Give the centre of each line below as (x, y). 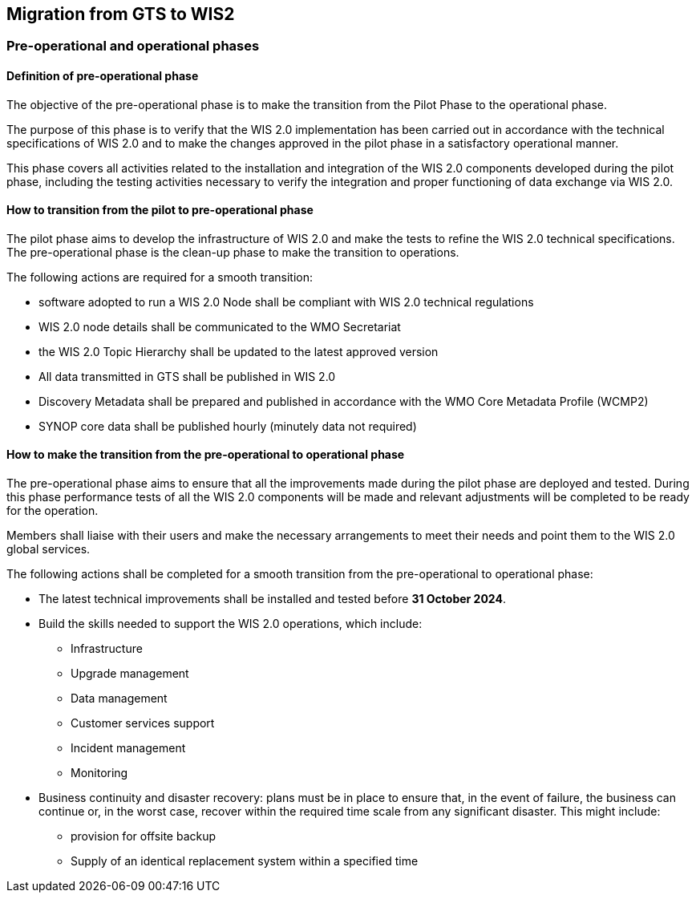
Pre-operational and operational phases (133, 46)
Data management (119, 699)
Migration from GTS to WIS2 (121, 14)
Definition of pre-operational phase (103, 76)
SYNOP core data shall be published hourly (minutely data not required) (228, 426)
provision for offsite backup (144, 836)
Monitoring (99, 773)
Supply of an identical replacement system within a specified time (245, 861)
